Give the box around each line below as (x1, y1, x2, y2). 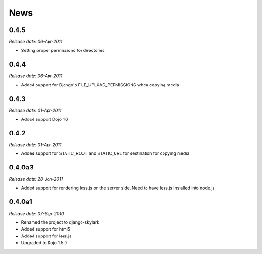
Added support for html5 (21, 226, 70, 232)
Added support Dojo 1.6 (21, 117, 68, 122)
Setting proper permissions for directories (21, 48, 105, 53)
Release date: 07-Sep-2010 (9, 210, 64, 216)
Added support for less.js (21, 233, 72, 239)
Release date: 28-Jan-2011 (9, 176, 63, 182)
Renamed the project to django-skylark (21, 219, 99, 225)
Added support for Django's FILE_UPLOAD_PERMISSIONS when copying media (21, 82, 180, 87)
